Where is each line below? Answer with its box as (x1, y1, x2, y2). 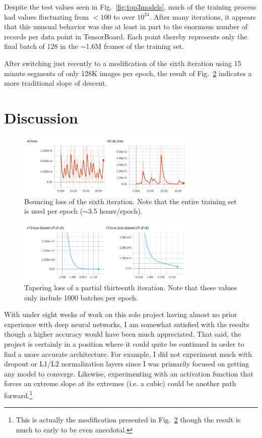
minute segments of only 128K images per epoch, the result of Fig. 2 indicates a (4, 68, 252, 78)
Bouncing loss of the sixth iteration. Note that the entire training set (24, 196, 237, 206)
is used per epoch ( (24, 206, 83, 216)
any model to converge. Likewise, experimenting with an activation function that (4, 368, 253, 379)
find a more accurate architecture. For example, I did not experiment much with (4, 348, 252, 359)
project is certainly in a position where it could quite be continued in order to (4, 338, 244, 349)
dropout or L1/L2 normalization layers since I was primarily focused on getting (4, 358, 249, 369)
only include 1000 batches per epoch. (24, 292, 138, 302)
